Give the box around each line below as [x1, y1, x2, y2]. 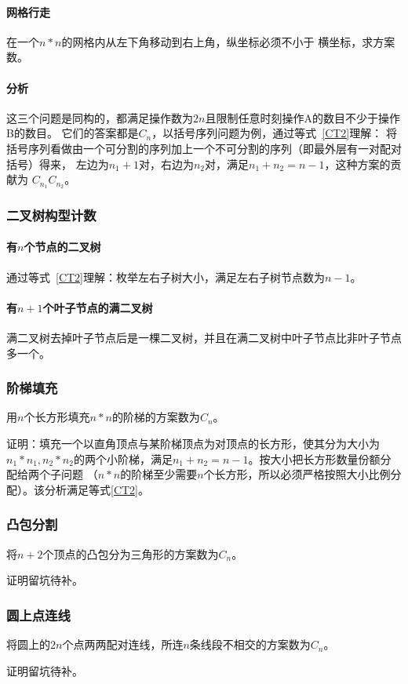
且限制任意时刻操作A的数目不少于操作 [205, 109, 400, 126]
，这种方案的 [324, 155, 391, 172]
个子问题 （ [38, 466, 98, 482]
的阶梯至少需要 [120, 466, 198, 482]
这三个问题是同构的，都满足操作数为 [6, 109, 193, 126]
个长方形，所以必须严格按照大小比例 [203, 466, 391, 482]
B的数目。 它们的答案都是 [6, 125, 139, 141]
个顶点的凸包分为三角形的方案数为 [42, 545, 219, 562]
